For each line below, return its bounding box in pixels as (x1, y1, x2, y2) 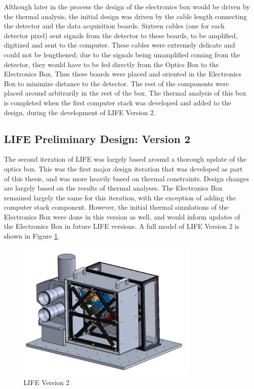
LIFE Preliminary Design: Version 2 (4, 131, 190, 146)
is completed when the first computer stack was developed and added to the (4, 97, 232, 107)
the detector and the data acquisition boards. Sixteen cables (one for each (4, 21, 225, 31)
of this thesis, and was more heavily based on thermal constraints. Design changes (4, 173, 249, 183)
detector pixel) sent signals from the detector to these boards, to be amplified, (4, 30, 238, 40)
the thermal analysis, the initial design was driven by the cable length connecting (4, 11, 247, 21)
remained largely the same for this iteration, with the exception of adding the (4, 192, 236, 202)
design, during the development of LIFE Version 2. (4, 107, 156, 117)
